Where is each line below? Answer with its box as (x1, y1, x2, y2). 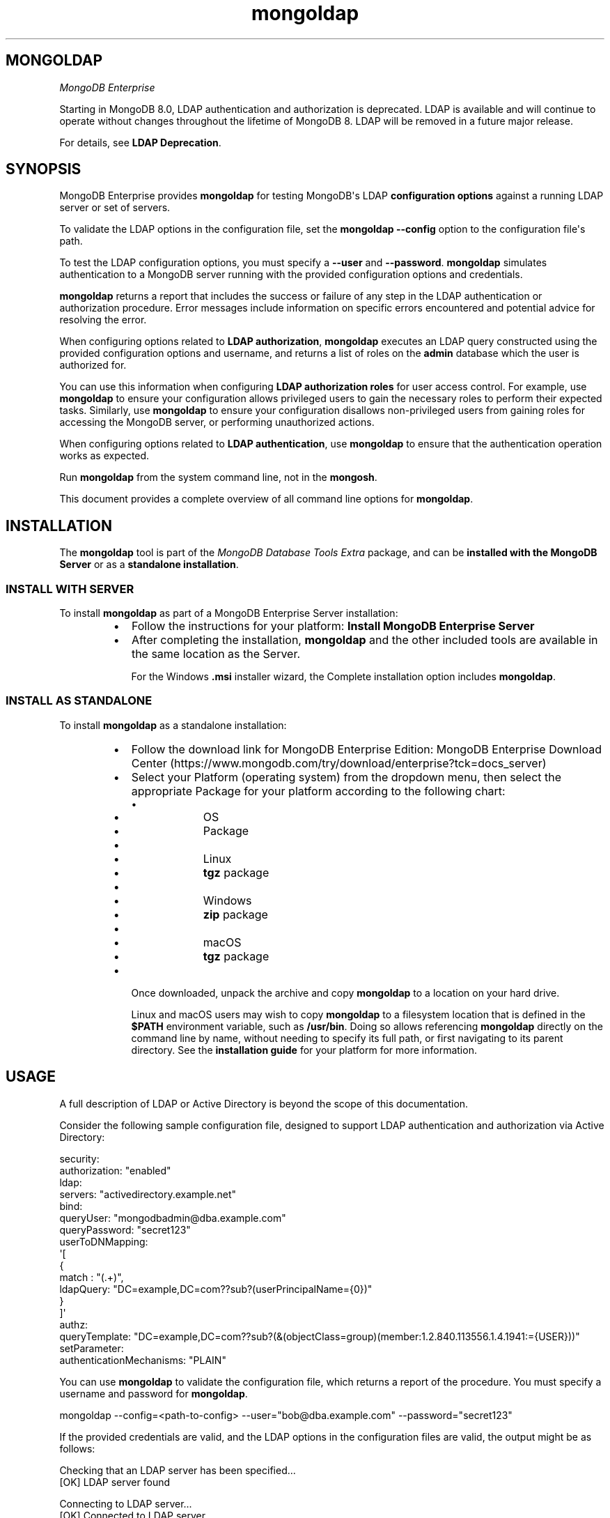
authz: (59, 1318, 88, 1331)
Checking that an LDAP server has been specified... (59, 1464, 296, 1476)
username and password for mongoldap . (59, 1387, 248, 1400)
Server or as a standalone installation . (59, 558, 239, 571)
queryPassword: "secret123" (59, 1223, 191, 1236)
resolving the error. (59, 314, 147, 326)
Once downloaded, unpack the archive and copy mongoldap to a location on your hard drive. (131, 986, 560, 999)
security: (59, 1152, 100, 1165)
